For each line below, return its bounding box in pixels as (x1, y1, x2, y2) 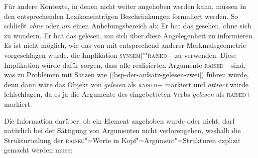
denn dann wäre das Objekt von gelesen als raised (4, 79, 157, 89)
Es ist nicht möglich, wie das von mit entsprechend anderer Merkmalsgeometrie (4, 40, 246, 50)
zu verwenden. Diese (174, 49, 237, 60)
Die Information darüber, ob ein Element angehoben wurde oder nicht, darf (4, 115, 235, 126)
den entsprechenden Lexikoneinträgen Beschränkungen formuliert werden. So (4, 10, 238, 21)
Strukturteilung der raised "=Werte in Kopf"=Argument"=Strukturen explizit (4, 135, 241, 145)
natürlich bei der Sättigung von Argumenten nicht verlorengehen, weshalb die (4, 125, 241, 136)
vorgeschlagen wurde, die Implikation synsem (4, 49, 141, 60)
